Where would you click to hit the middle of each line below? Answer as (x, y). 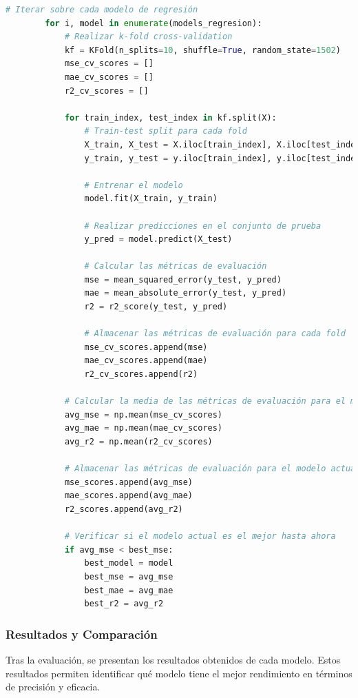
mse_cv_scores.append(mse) (146, 347)
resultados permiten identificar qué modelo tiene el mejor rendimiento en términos (179, 673)
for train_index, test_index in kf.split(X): (170, 117)
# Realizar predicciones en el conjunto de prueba (203, 226)
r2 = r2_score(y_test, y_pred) (156, 307)
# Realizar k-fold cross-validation (148, 37)
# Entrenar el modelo (134, 185)
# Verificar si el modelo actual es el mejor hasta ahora (200, 536)
